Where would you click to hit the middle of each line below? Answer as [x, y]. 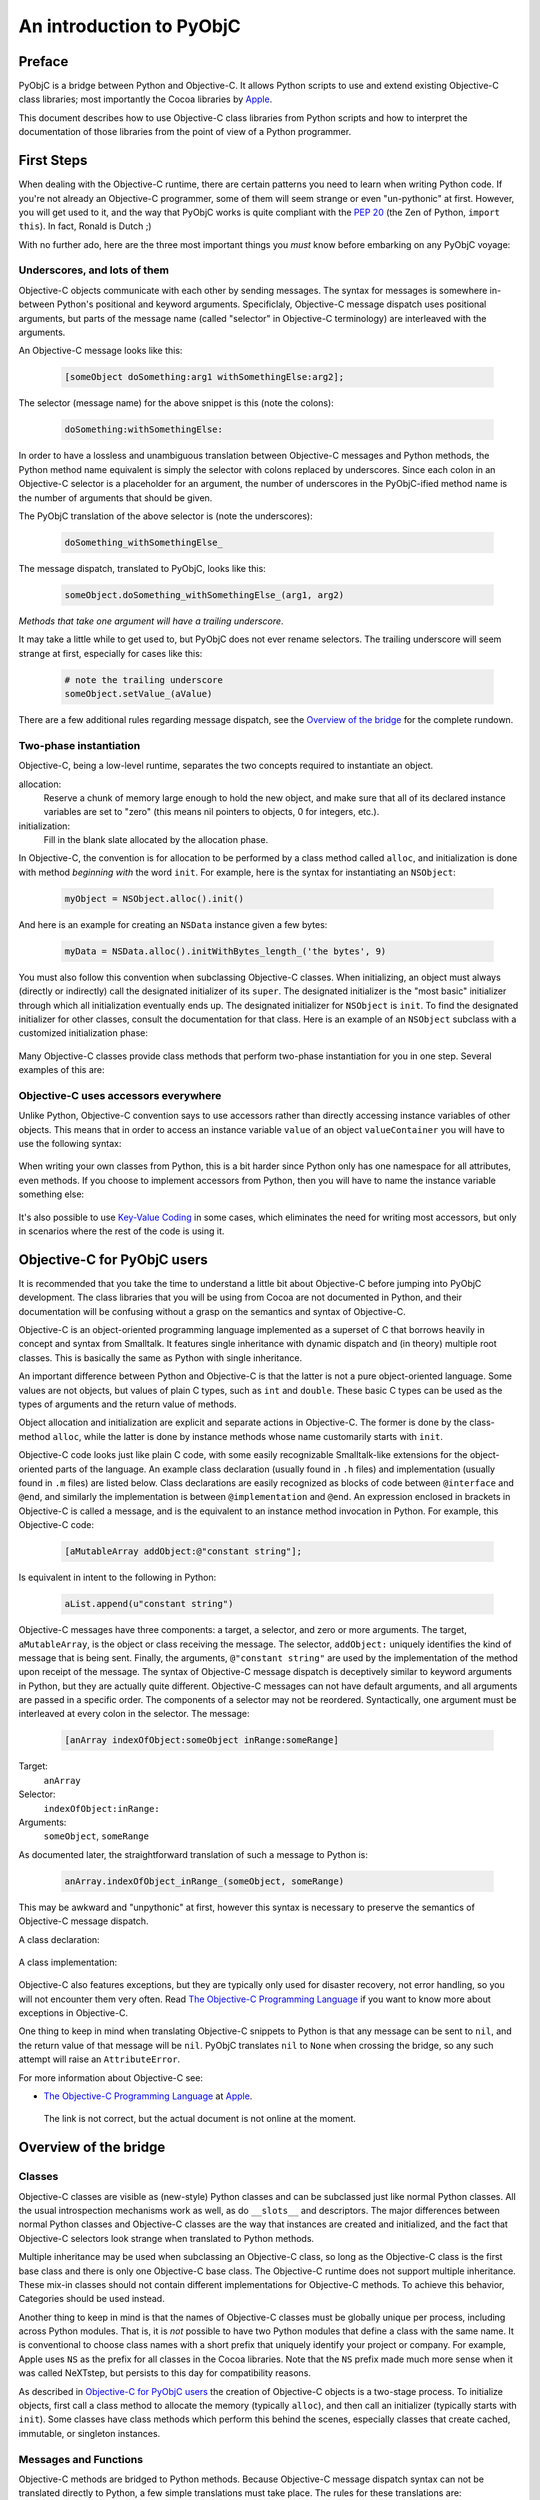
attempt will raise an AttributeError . [99, 2059]
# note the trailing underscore [144, 679]
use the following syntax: [70, 1144]
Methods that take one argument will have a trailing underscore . [151, 621]
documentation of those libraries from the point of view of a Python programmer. [185, 132]
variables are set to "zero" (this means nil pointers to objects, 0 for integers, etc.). [211, 812]
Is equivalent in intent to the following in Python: [117, 1577]
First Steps [53, 160]
